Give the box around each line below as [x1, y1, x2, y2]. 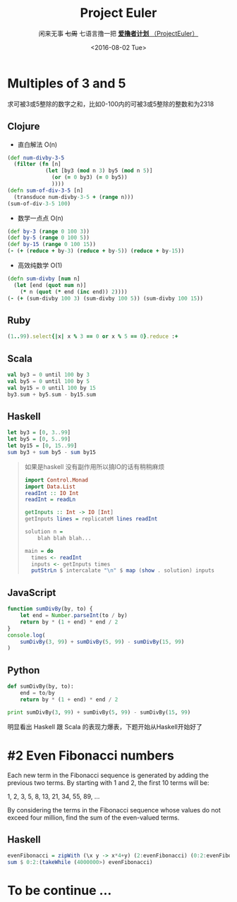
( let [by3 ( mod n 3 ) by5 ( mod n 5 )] [44, 167, 153, 174]
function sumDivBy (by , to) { [7, 605, 93, 613]
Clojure [7, 121, 40, 133]
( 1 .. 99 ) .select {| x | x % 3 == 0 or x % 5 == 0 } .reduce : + [7, 333, 178, 340]
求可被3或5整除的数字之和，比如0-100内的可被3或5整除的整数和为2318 [7, 99, 214, 108]
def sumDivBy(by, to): [7, 683, 74, 690]
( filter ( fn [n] [13, 161, 61, 168]
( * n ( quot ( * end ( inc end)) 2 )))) [20, 288, 128, 295]
